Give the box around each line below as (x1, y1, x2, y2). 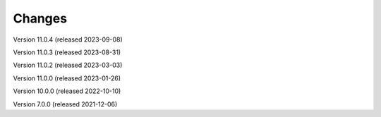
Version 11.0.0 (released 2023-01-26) (13, 74, 121, 82)
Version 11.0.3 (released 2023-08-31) (13, 48, 121, 56)
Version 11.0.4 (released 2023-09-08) (13, 35, 123, 44)
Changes (13, 11, 67, 26)
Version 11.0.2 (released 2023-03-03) (13, 61, 123, 70)
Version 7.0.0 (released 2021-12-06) (13, 99, 118, 109)
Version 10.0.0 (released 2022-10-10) (13, 87, 121, 95)
